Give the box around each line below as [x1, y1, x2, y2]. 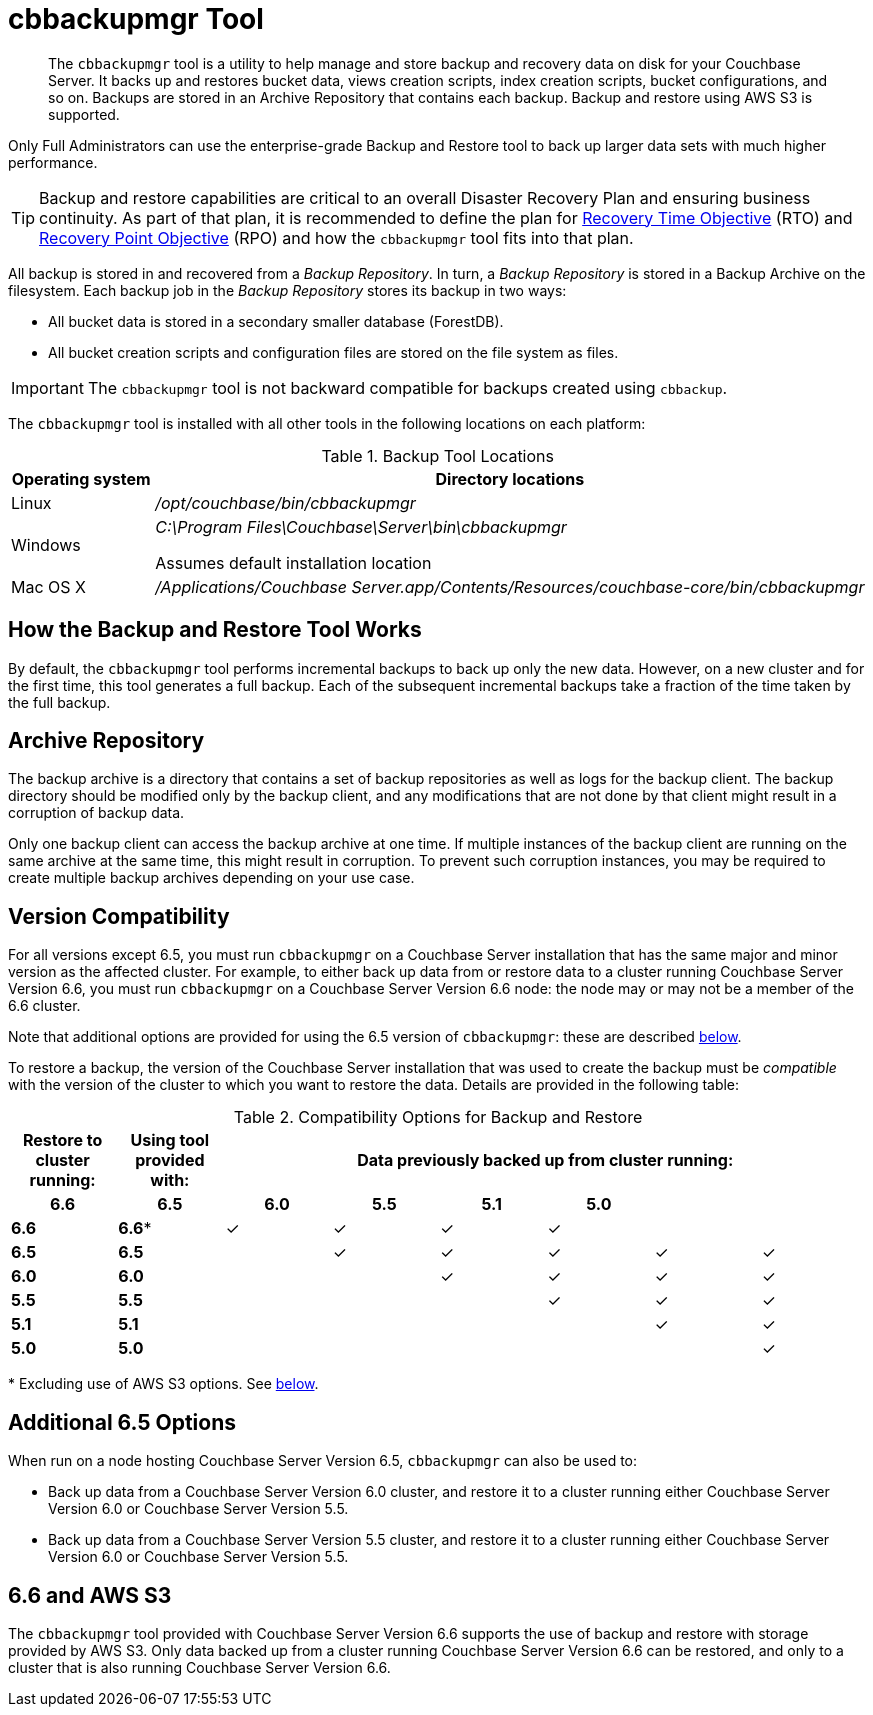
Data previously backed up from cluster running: [357, 1150, 734, 1171]
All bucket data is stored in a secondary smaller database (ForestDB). [48, 312, 504, 330]
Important [11, 377, 84, 398]
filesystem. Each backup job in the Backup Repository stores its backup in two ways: [8, 281, 567, 299]
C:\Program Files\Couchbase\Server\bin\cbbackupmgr [155, 516, 567, 537]
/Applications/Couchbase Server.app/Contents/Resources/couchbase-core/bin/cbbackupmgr [155, 576, 865, 597]
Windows [11, 534, 81, 555]
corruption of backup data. [8, 804, 185, 822]
